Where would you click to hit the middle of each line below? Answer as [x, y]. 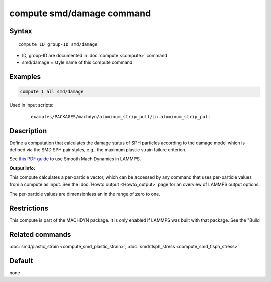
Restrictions [29, 208]
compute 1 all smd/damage [52, 92]
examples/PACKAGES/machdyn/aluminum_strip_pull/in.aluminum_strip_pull [121, 116]
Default [21, 261]
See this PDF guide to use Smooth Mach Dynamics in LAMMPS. [75, 159]
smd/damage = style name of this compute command [77, 62]
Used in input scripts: [31, 105]
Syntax [21, 31]
